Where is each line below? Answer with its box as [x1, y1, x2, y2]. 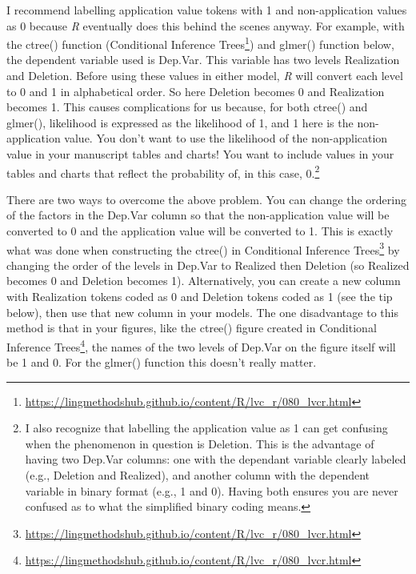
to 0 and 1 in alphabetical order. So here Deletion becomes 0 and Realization [6, 82, 385, 99]
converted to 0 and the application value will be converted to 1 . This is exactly [6, 223, 394, 239]
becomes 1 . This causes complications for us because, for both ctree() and [6, 98, 368, 115]
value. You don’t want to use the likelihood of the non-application [64, 130, 388, 147]
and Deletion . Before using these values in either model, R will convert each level [6, 67, 403, 84]
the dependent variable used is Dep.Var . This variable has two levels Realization [6, 51, 400, 68]
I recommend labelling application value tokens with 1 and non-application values [6, 2, 407, 18]
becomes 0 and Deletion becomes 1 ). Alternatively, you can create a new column [6, 272, 401, 289]
